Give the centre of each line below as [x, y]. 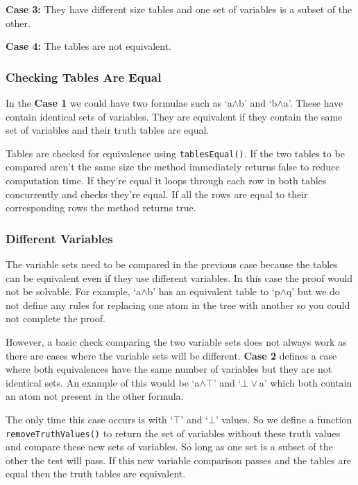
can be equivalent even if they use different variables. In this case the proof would [179, 277]
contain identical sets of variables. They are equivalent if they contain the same [174, 116]
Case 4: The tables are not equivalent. [89, 46]
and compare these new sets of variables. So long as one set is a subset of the [169, 447]
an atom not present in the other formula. [95, 396]
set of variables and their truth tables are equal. [108, 130]
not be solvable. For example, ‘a [74, 291]
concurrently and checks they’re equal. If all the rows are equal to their [157, 194]
